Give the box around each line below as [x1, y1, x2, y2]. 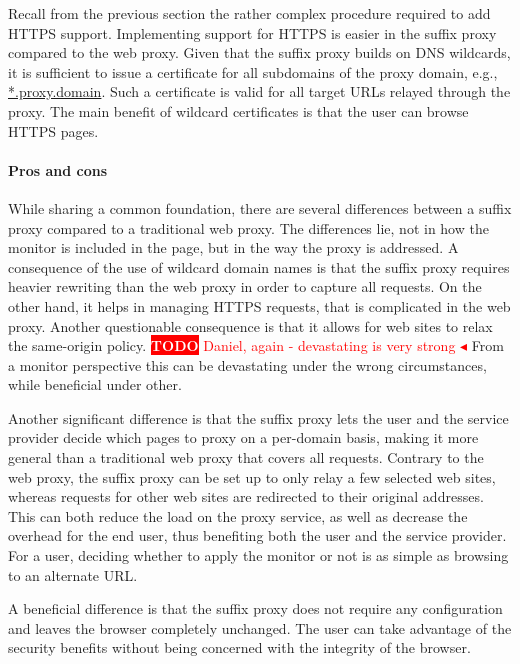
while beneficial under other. [8, 374, 182, 395]
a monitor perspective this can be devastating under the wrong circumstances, [8, 354, 487, 375]
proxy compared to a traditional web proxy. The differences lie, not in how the [8, 217, 489, 238]
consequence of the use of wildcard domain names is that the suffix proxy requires [8, 256, 510, 277]
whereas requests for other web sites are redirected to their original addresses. [8, 486, 484, 507]
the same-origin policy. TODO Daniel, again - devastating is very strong [8, 335, 456, 356]
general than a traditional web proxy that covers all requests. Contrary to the [8, 447, 484, 468]
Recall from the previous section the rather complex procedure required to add [8, 3, 491, 23]
